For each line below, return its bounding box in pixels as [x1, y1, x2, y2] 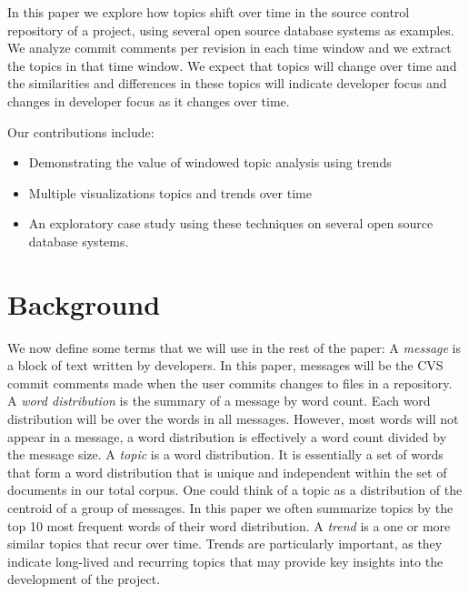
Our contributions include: [7, 122, 155, 141]
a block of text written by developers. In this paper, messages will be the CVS [7, 356, 444, 375]
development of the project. [7, 569, 161, 589]
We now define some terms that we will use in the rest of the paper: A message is [7, 337, 461, 357]
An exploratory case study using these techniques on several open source [28, 214, 434, 233]
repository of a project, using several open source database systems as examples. [7, 20, 454, 39]
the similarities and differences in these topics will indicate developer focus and [7, 74, 447, 93]
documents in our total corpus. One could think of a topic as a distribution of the [7, 480, 463, 499]
